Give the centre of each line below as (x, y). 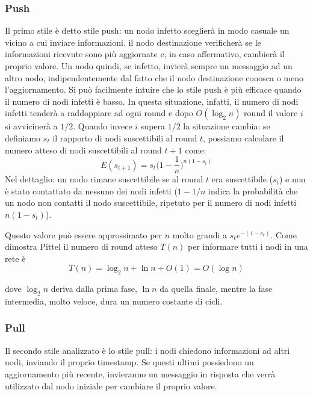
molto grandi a (200, 234)
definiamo (23, 138)
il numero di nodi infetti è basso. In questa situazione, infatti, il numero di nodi (152, 101)
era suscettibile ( (242, 179)
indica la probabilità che (253, 190)
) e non (292, 179)
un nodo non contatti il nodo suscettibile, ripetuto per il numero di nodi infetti (151, 203)
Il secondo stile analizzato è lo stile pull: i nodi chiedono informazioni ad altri (147, 350)
